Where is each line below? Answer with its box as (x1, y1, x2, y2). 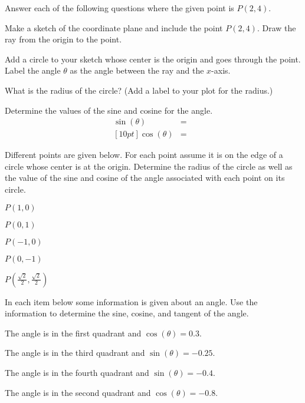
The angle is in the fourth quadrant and (5, 366, 149, 378)
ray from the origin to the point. (5, 33, 122, 45)
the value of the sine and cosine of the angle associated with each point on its (5, 171, 285, 184)
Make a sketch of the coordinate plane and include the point (5, 21, 223, 34)
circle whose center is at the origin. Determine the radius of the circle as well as (5, 160, 293, 172)
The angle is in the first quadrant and (5, 326, 142, 339)
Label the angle (5, 64, 61, 77)
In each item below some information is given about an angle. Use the (5, 295, 258, 308)
